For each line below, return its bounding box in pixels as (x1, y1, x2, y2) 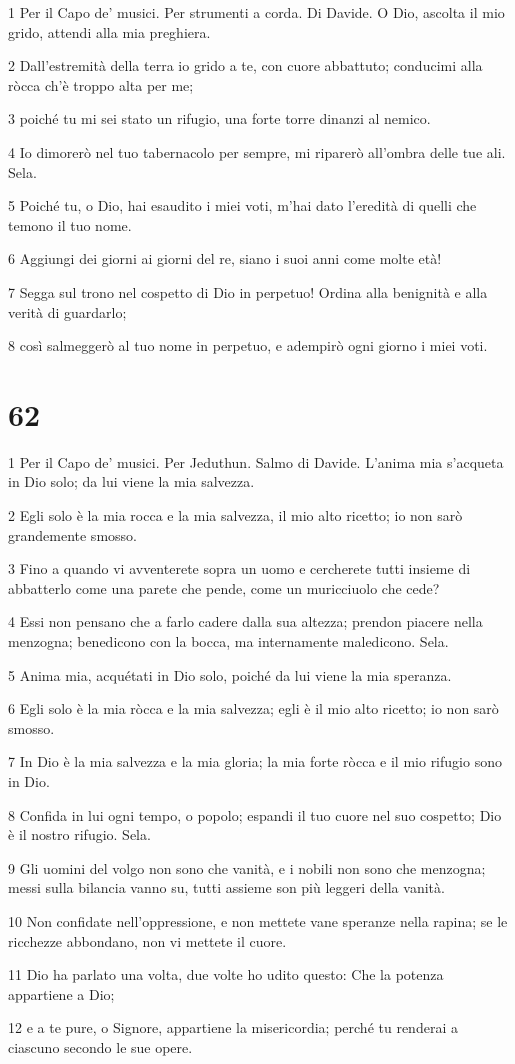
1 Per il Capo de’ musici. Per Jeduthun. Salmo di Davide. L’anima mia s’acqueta (8, 451, 504, 472)
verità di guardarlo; (8, 301, 127, 322)
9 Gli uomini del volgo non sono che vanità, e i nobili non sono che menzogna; (8, 857, 486, 878)
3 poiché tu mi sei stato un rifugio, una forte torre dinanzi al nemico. (8, 108, 431, 129)
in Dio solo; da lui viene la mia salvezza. (8, 471, 255, 492)
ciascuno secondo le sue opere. (8, 1036, 193, 1057)
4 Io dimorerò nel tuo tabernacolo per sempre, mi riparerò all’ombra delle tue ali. (8, 141, 506, 162)
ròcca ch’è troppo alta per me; (8, 74, 194, 95)
